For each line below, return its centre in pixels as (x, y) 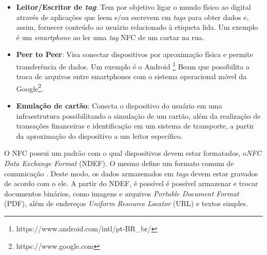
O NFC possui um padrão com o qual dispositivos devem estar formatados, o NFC (133, 153)
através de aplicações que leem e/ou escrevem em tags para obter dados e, (132, 17)
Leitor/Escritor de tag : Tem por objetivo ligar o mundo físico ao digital (133, 7)
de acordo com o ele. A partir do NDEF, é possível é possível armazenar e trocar (131, 183)
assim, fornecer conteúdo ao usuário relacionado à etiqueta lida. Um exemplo (137, 27)
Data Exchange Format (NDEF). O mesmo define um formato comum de (119, 163)
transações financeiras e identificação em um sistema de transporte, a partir (135, 126)
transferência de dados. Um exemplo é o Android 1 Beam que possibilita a (133, 65)
